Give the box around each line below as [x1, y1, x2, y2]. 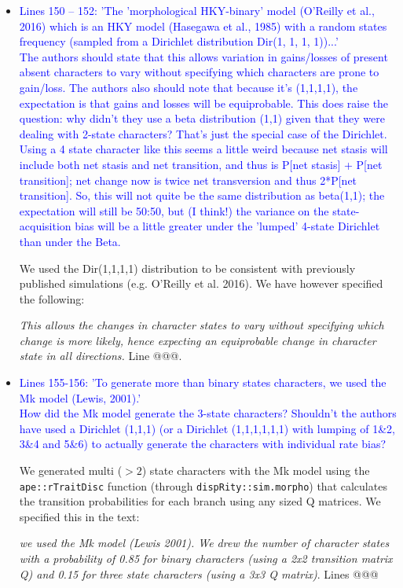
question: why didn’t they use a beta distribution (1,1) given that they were [19, 110, 385, 127]
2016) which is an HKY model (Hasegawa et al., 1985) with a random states [19, 17, 387, 34]
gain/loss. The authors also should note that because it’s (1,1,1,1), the [19, 79, 358, 95]
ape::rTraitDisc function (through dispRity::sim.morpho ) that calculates [19, 477, 387, 494]
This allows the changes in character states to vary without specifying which [19, 317, 384, 333]
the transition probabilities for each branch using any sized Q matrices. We [19, 493, 381, 509]
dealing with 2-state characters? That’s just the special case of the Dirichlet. [19, 125, 387, 141]
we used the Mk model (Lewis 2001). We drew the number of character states [19, 535, 390, 551]
